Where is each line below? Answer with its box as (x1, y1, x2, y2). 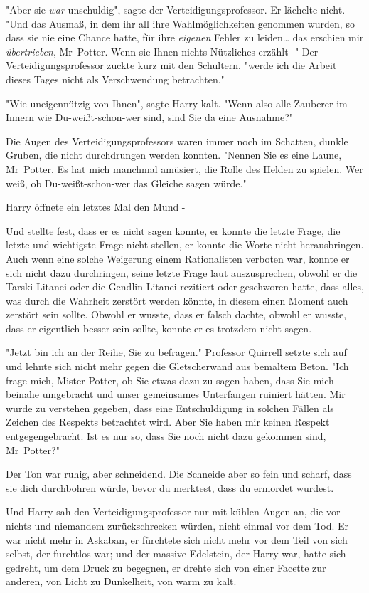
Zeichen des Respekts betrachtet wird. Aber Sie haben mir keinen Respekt (6, 414, 330, 429)
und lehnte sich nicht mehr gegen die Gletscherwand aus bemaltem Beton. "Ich (6, 359, 349, 374)
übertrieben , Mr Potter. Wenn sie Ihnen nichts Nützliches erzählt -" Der (6, 43, 319, 58)
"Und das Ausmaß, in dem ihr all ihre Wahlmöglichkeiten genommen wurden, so (6, 16, 355, 31)
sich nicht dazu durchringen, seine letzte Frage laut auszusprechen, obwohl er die (6, 265, 358, 280)
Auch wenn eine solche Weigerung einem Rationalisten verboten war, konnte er (6, 251, 350, 266)
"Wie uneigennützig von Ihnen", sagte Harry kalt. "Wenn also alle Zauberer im (6, 95, 348, 110)
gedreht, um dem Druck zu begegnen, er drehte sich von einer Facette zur (6, 560, 326, 574)
